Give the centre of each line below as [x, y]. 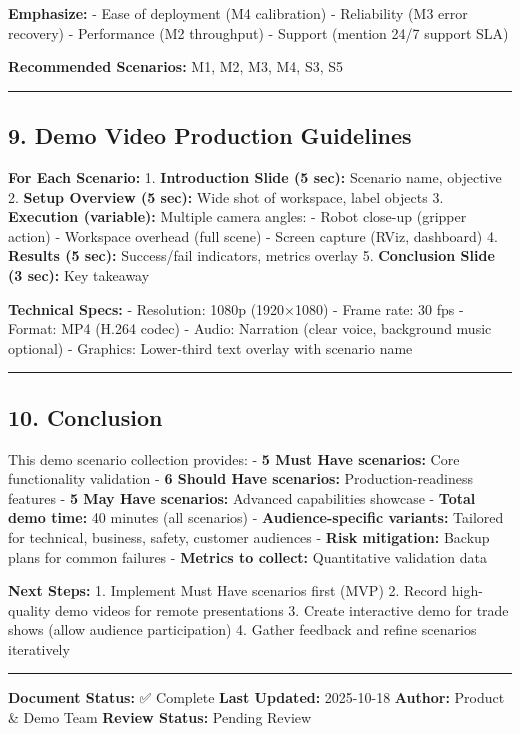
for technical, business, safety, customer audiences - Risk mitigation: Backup [249, 536]
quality [29, 609]
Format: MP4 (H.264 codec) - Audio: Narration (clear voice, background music [250, 328]
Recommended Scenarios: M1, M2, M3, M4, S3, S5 [176, 66]
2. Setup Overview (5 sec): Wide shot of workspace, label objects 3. [226, 196]
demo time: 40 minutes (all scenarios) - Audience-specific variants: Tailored [256, 517]
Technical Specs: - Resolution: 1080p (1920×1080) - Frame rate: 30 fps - [236, 308]
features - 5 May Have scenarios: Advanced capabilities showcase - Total [242, 497]
